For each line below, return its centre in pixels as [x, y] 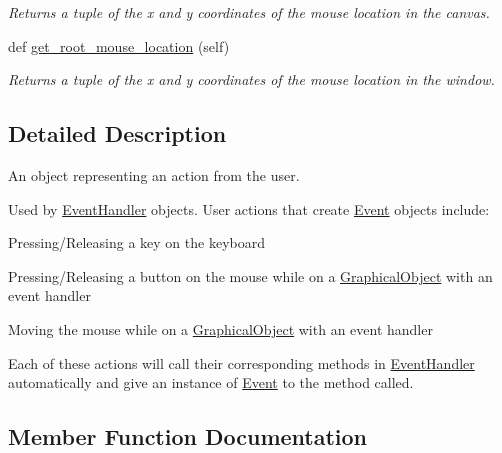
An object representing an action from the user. [154, 174]
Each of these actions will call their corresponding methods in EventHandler [241, 362]
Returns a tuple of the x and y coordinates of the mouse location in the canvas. [249, 12]
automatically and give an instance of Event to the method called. [211, 382]
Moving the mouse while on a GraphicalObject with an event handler [220, 328]
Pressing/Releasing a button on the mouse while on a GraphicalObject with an [250, 275]
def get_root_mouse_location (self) [119, 45]
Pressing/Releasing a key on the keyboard [136, 242]
